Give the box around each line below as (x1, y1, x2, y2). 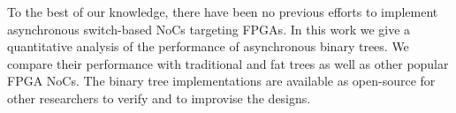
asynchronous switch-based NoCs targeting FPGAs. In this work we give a (7, 19, 411, 38)
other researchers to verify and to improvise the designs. (7, 88, 311, 107)
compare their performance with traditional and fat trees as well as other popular (7, 54, 449, 72)
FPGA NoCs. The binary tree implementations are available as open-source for (7, 72, 436, 90)
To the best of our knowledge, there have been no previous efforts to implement (7, 3, 438, 20)
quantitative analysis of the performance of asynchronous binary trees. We (7, 37, 409, 56)
